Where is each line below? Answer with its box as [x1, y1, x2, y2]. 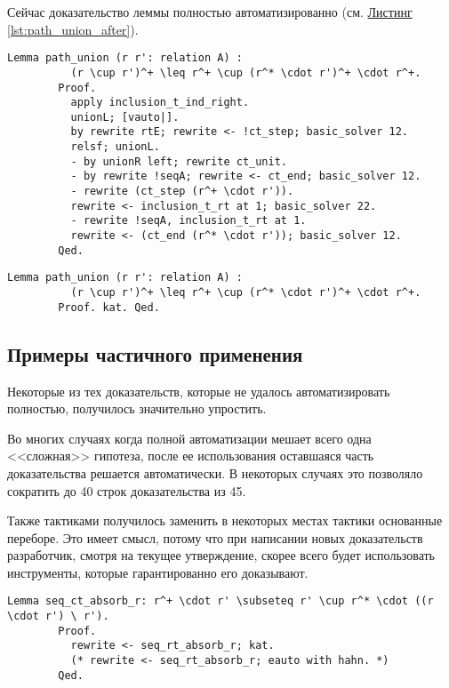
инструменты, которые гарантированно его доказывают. [7, 563, 309, 581]
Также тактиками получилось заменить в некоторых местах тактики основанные [7, 511, 443, 530]
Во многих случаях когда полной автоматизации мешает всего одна [7, 428, 372, 447]
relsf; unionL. [70, 140, 160, 154]
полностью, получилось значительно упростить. [7, 399, 267, 418]
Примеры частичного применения [7, 340, 303, 367]
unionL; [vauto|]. [70, 110, 180, 124]
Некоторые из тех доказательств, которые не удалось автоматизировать [7, 381, 390, 400]
